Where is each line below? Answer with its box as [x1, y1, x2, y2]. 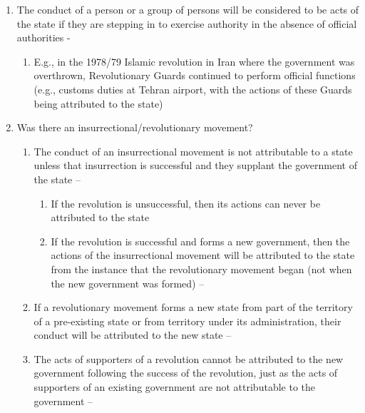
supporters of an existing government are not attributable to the [34, 379, 315, 394]
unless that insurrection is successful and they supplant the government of [34, 158, 357, 173]
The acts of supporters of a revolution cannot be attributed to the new [34, 351, 344, 366]
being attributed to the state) [34, 96, 163, 111]
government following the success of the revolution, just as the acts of [34, 365, 338, 380]
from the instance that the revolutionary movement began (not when [51, 261, 352, 276]
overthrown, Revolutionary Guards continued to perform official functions [34, 68, 356, 83]
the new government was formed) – [51, 275, 205, 290]
